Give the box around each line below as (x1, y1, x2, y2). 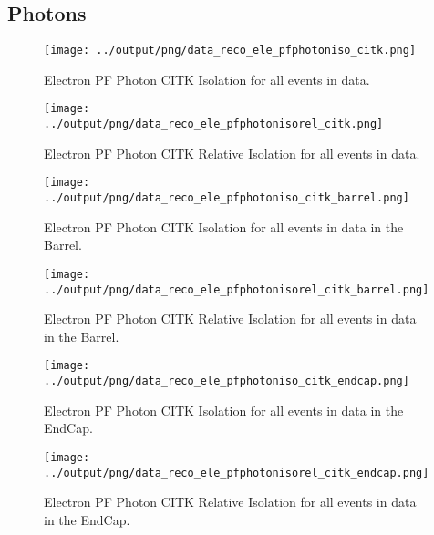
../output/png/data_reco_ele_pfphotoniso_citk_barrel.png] (44, 191, 409, 205)
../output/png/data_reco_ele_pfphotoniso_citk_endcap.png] (44, 375, 409, 388)
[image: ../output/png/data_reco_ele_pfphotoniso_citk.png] (44, 44, 417, 57)
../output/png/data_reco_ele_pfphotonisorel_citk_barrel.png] (44, 283, 429, 296)
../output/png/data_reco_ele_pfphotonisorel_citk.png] (44, 118, 384, 131)
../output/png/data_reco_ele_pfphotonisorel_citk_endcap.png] (44, 466, 429, 479)
